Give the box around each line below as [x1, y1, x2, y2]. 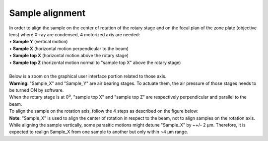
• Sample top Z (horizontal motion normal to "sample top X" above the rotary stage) [9, 60, 181, 66]
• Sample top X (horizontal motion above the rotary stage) [9, 53, 129, 59]
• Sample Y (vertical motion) [9, 39, 68, 45]
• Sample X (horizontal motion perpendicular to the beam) [9, 45, 129, 52]
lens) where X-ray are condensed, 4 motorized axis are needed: [9, 31, 140, 37]
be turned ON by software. [9, 87, 64, 93]
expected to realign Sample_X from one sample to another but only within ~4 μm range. [9, 129, 189, 135]
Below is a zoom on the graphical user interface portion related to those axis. [9, 73, 167, 79]
